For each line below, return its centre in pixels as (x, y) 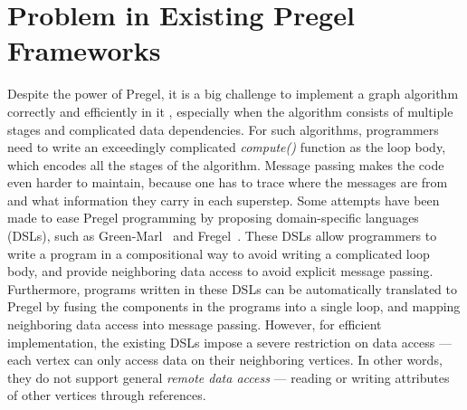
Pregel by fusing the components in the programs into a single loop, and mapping (234, 306)
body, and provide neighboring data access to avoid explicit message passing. (220, 271)
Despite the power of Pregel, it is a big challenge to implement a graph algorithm (233, 94)
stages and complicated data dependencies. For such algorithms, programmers (223, 129)
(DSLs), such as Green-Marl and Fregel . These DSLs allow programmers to (222, 236)
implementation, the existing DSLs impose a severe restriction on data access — (229, 342)
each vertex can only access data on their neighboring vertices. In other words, (225, 360)
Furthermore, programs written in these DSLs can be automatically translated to (233, 288)
